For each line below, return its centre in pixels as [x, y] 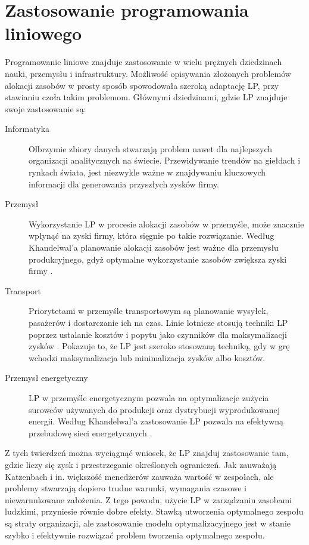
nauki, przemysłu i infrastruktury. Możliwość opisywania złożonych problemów [148, 73]
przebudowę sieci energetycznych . [90, 432]
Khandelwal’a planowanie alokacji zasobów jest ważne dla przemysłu [154, 247]
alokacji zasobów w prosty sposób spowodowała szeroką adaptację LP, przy [142, 85]
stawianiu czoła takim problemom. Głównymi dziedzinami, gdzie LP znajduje [146, 97]
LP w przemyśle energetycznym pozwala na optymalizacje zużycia [149, 397]
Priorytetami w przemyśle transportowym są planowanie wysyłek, [149, 311]
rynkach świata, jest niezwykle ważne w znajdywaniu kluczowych [147, 172]
